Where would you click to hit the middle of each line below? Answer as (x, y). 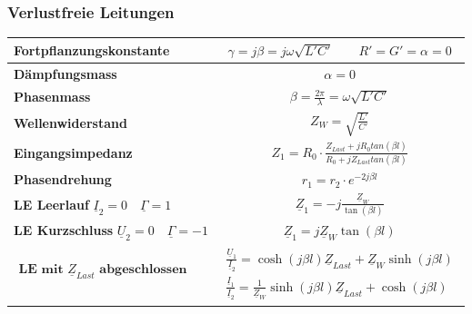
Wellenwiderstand (70, 123)
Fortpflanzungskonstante (92, 49)
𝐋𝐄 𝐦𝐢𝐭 (41, 270)
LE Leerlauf (51, 204)
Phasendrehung (63, 179)
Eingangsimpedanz (73, 153)
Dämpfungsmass (65, 73)
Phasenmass (52, 97)
